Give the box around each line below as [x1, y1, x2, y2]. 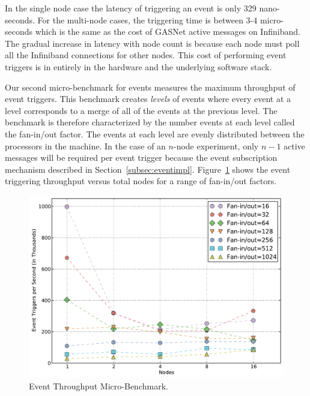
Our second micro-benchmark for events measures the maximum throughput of [5, 80, 296, 93]
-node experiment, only [173, 139, 259, 152]
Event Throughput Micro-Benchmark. [29, 380, 168, 392]
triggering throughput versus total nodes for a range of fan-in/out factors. [5, 175, 277, 187]
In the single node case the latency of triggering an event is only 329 [5, 2, 257, 14]
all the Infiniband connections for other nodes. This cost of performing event [5, 49, 287, 61]
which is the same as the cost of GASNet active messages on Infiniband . [35, 25, 300, 38]
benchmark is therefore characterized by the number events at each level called [5, 116, 295, 128]
